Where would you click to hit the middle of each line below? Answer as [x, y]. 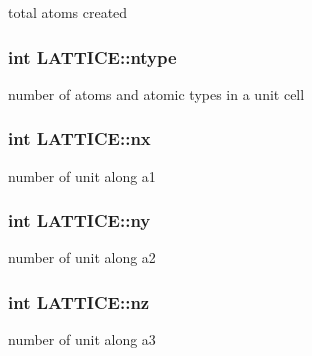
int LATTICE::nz [79, 301]
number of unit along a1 [82, 175]
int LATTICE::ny [79, 220]
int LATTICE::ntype [92, 56]
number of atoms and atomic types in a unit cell [156, 93]
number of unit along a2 [82, 257]
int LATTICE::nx [79, 138]
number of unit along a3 [82, 339]
